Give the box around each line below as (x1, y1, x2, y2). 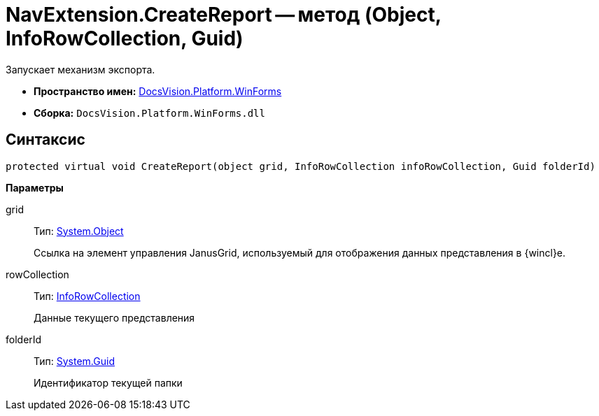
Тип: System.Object (34, 224, 124, 237)
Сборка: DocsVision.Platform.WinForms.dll (34, 106, 265, 119)
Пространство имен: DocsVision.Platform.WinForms (34, 85, 282, 97)
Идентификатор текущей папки (34, 376, 183, 389)
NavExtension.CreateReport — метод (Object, (6, 3, 442, 27)
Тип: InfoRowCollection (34, 289, 141, 302)
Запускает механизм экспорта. (6, 63, 155, 76)
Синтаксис (6, 131, 85, 149)
